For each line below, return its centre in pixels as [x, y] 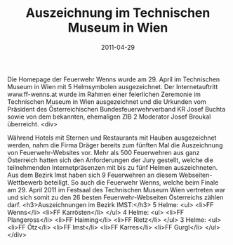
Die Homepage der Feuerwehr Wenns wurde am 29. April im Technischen [114, 79]
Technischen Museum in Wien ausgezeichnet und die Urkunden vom [107, 101]
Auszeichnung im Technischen [118, 13]
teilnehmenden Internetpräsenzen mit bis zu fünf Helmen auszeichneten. [113, 167]
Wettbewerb [25, 182]
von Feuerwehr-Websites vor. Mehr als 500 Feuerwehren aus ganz [104, 152]
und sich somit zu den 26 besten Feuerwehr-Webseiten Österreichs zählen [115, 197]
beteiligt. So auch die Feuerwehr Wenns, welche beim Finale [132, 182]
